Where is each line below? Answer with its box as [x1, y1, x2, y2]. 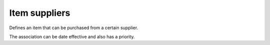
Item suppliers [9, 7, 70, 18]
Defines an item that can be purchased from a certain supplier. [9, 25, 138, 31]
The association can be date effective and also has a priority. [9, 34, 135, 40]
